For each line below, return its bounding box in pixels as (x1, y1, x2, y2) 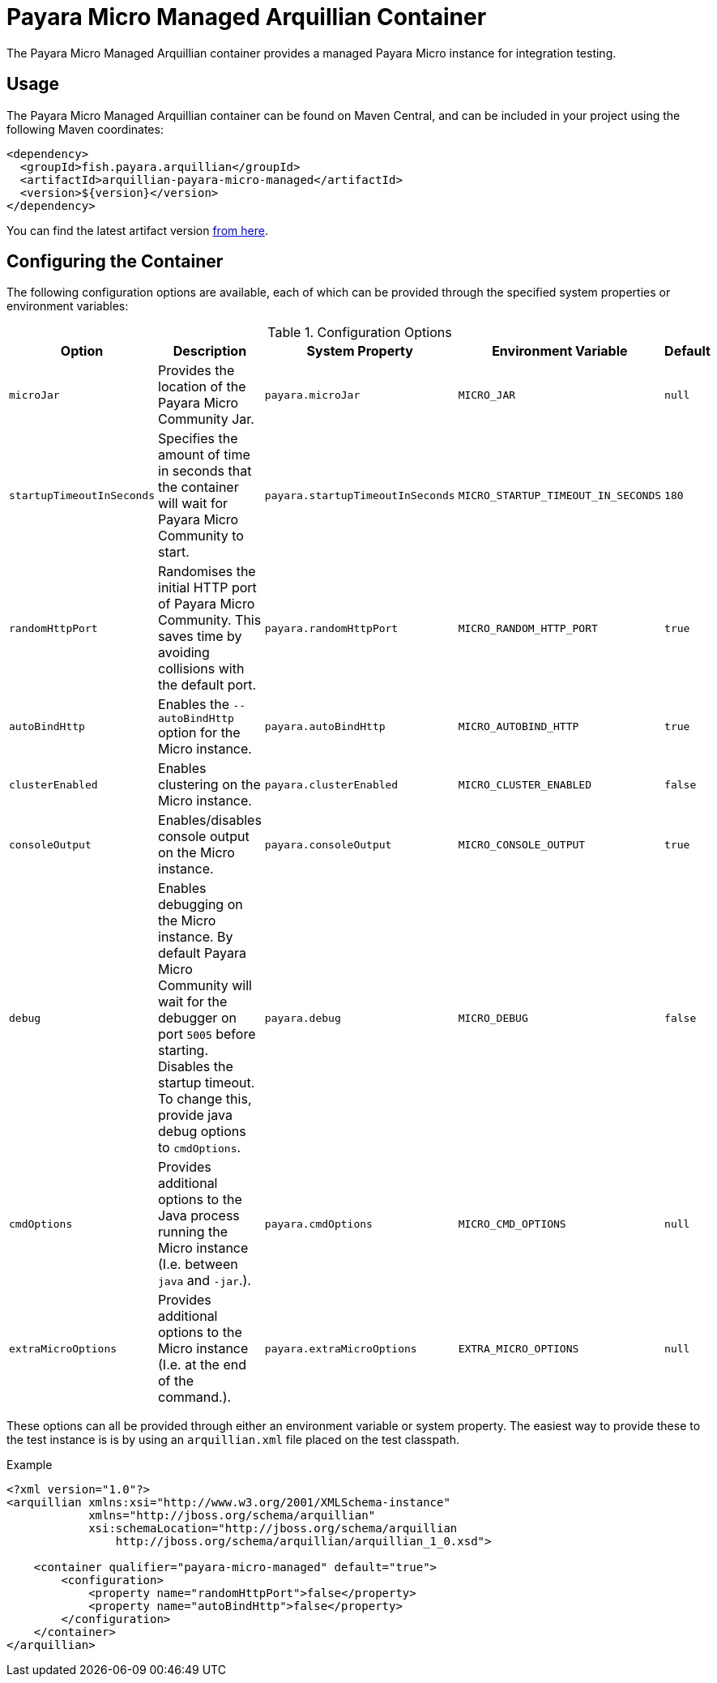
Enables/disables (158, 812, 262, 829)
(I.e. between (158, 1256, 238, 1273)
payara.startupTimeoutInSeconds (264, 489, 455, 502)
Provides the (158, 362, 235, 379)
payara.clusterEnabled (264, 778, 399, 791)
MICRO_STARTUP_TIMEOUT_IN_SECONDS (458, 489, 662, 502)
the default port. (158, 677, 257, 694)
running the (158, 1224, 228, 1241)
